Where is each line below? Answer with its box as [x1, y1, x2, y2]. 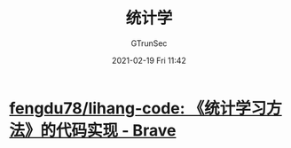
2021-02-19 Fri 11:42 [112, 55, 186, 66]
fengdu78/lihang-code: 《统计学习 [9, 98, 267, 118]
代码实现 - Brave [56, 121, 177, 140]
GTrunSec [130, 37, 168, 49]
